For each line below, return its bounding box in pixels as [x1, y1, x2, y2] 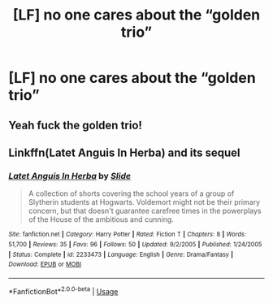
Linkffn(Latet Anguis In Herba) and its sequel [8, 145, 241, 159]
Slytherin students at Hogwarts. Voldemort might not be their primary [28, 198, 261, 207]
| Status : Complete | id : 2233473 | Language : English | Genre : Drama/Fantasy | [8, 250, 234, 258]
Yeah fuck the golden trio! [8, 118, 142, 132]
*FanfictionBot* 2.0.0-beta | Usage [8, 284, 119, 296]
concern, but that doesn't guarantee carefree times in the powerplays [28, 206, 262, 216]
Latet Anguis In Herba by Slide [8, 170, 132, 181]
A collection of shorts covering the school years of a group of [28, 189, 235, 198]
